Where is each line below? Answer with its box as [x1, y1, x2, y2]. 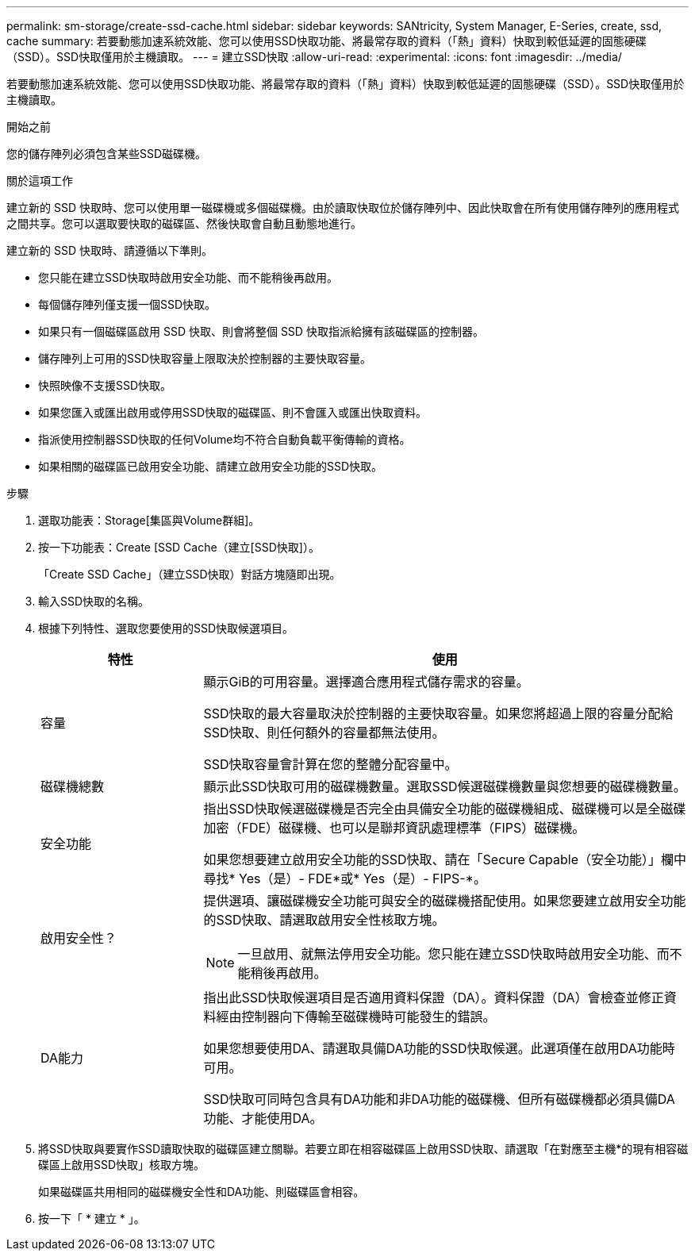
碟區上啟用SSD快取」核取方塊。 [38, 1158, 205, 1171]
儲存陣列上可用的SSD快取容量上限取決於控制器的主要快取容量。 [38, 352, 372, 365]
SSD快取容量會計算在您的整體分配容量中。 [203, 756, 458, 772]
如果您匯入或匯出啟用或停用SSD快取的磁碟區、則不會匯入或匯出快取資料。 [38, 406, 428, 419]
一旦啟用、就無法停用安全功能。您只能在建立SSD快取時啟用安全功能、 [237, 946, 657, 962]
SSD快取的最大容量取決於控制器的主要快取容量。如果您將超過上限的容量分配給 [203, 705, 674, 721]
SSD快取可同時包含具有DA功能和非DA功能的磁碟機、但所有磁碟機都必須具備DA [203, 1091, 675, 1107]
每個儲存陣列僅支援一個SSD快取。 [38, 298, 217, 311]
